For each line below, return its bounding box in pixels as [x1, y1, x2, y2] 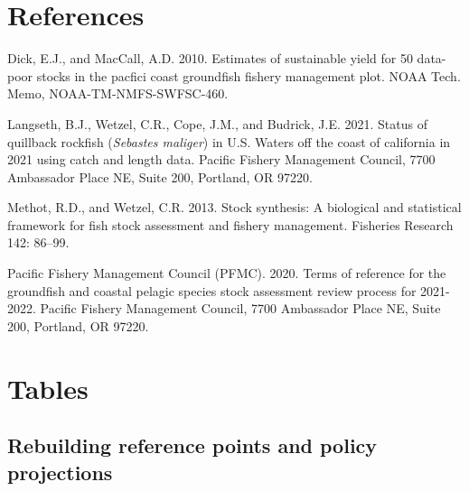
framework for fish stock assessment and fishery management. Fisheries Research [7, 215, 454, 234]
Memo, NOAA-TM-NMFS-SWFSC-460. [7, 84, 229, 103]
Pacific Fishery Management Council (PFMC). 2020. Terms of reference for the [7, 264, 446, 283]
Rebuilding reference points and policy [7, 431, 378, 459]
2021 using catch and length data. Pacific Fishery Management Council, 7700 [7, 150, 436, 169]
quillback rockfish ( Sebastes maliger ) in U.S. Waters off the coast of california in [7, 132, 451, 151]
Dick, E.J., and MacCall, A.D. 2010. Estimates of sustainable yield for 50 [7, 49, 413, 68]
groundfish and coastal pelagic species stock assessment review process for [7, 281, 417, 300]
